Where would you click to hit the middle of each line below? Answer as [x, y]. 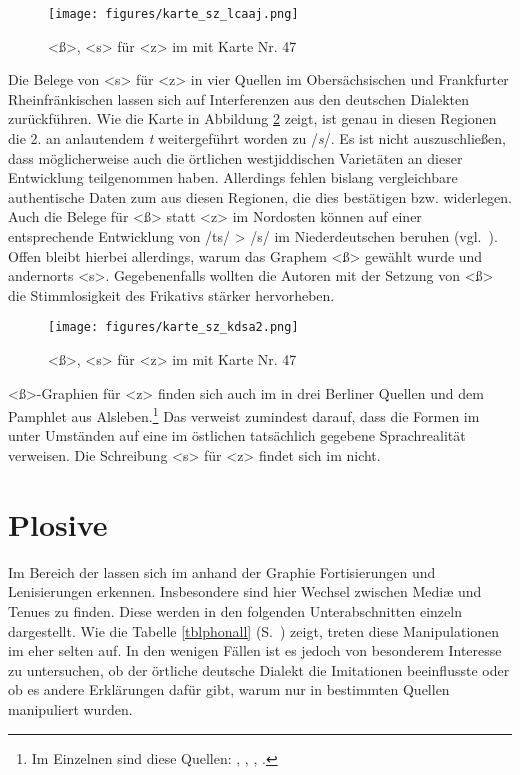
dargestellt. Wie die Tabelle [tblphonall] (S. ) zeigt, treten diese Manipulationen [254, 630]
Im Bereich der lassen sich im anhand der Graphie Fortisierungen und [222, 571]
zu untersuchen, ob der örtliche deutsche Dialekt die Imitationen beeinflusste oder [259, 669]
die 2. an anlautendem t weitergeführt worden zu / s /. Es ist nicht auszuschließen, [257, 138]
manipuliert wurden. [70, 708]
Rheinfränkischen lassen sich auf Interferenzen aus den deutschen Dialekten [239, 98]
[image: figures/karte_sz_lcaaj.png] [173, 14]
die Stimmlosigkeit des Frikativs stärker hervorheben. [171, 294]
